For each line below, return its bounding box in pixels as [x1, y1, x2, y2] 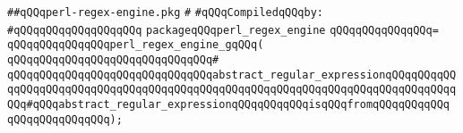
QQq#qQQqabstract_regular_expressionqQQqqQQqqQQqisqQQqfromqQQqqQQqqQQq [7, 97, 450, 111]
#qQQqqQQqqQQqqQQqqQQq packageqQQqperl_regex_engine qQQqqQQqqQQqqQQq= [7, 23, 439, 37]
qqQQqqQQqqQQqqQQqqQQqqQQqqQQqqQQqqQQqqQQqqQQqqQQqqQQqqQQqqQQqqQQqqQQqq [7, 83, 457, 96]
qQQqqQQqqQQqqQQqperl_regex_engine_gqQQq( [7, 38, 264, 52]
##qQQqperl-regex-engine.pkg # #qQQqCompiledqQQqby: [7, 6, 323, 19]
